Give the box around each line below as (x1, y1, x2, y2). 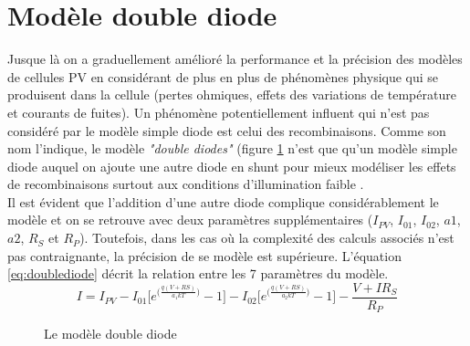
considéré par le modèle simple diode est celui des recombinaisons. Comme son (7, 121, 446, 140)
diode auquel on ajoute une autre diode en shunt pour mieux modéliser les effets (7, 156, 456, 175)
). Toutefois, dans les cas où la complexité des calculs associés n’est (79, 228, 454, 247)
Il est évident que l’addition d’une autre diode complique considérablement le (7, 192, 439, 211)
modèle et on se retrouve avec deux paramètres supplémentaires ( (7, 210, 373, 229)
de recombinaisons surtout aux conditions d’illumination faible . (7, 174, 364, 194)
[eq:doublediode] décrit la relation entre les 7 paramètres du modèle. (7, 264, 389, 283)
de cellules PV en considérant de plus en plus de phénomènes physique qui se (7, 67, 439, 86)
